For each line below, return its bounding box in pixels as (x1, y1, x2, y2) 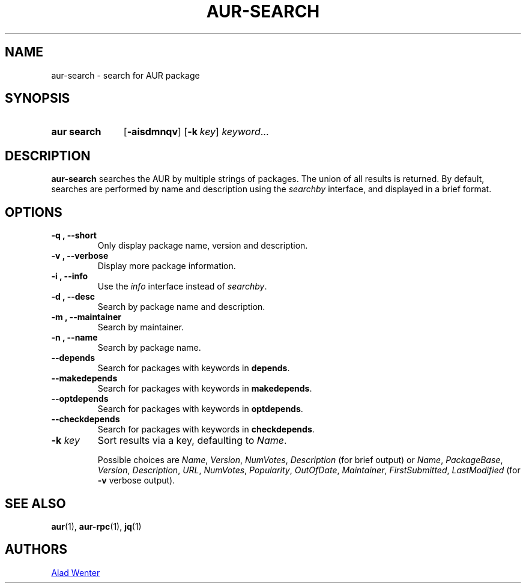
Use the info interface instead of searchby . (97, 281, 267, 292)
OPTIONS (5, 204, 62, 220)
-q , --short (51, 230, 97, 241)
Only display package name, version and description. (97, 240, 308, 251)
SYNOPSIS (5, 91, 70, 106)
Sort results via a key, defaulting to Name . (97, 434, 287, 447)
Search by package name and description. (97, 302, 265, 312)
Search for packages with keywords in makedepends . (97, 383, 312, 394)
